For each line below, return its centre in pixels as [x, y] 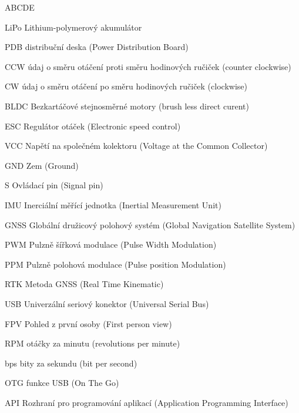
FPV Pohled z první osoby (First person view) [88, 323]
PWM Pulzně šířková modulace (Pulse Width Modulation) [111, 244]
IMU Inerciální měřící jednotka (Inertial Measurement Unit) [113, 204]
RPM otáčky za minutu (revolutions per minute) [93, 343]
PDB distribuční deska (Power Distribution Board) [97, 47]
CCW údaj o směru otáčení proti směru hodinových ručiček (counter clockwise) [148, 66]
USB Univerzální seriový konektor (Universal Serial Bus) [107, 303]
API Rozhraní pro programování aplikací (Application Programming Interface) [147, 402]
